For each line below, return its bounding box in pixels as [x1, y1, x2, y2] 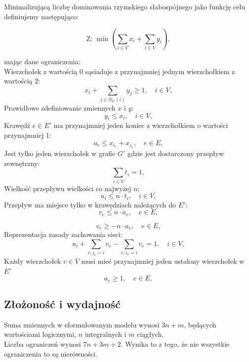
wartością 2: [4, 76, 40, 86]
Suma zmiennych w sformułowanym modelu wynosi [4, 319, 160, 329]
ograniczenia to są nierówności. [4, 348, 98, 359]
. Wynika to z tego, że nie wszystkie [121, 338, 230, 349]
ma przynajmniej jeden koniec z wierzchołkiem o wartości [53, 120, 228, 130]
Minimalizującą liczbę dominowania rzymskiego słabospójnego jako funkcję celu [4, 1, 246, 11]
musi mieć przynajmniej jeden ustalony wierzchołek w [81, 255, 245, 266]
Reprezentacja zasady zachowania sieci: [4, 229, 123, 240]
